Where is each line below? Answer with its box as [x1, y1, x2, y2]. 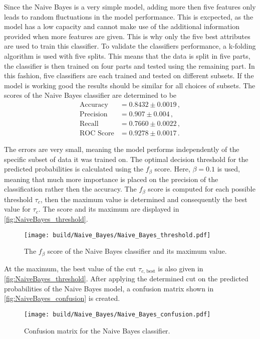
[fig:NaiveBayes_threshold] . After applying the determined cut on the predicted [4, 273, 248, 284]
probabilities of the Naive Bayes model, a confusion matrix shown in [4, 283, 214, 293]
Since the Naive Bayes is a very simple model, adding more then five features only [4, 2, 256, 12]
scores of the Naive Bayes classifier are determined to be [4, 90, 177, 100]
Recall [80, 120, 99, 128]
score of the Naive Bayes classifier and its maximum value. [47, 246, 227, 256]
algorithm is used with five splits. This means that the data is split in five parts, [4, 50, 250, 61]
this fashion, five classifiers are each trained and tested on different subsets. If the [4, 70, 254, 81]
